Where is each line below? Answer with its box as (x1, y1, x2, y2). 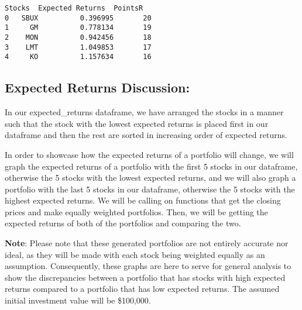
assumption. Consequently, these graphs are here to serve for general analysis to (5, 260, 291, 272)
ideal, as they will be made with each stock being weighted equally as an (5, 248, 265, 260)
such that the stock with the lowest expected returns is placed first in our (5, 117, 269, 129)
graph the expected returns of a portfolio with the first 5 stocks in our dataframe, (5, 160, 298, 172)
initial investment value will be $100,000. (5, 294, 151, 306)
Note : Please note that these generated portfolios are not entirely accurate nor (5, 237, 289, 249)
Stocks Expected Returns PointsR (5, 4, 143, 12)
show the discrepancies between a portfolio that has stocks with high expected (5, 271, 286, 283)
